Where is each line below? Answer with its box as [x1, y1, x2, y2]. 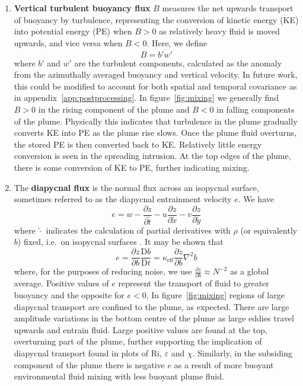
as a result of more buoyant [174, 358, 274, 371]
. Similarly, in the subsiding [192, 346, 292, 359]
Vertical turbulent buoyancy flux [14, 2, 151, 14]
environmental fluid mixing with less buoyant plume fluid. [14, 370, 224, 382]
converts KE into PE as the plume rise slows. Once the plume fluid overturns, [14, 126, 297, 139]
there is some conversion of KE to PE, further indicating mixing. [14, 161, 250, 173]
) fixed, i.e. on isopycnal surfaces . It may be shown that [17, 235, 224, 248]
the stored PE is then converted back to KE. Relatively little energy [14, 138, 262, 150]
